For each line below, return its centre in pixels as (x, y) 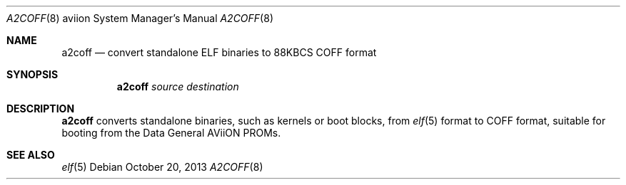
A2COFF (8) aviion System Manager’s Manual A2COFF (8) (140, 18)
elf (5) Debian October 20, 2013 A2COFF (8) (162, 167)
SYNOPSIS (32, 74)
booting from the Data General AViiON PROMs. (171, 133)
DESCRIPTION (41, 109)
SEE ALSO (31, 155)
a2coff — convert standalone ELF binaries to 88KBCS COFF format (219, 52)
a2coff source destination (178, 86)
